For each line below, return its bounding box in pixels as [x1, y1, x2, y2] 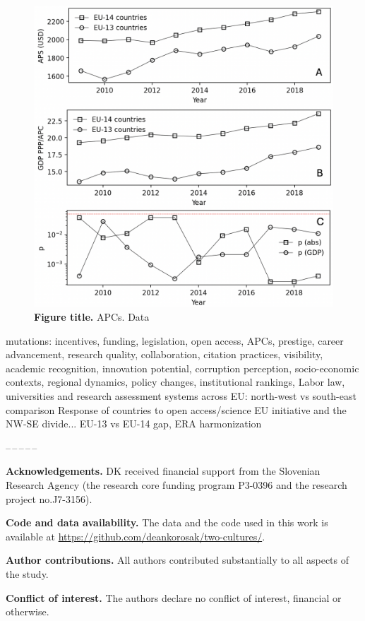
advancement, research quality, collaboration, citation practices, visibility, [6, 347, 323, 362]
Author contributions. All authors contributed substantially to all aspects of [6, 552, 349, 567]
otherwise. [6, 604, 49, 619]
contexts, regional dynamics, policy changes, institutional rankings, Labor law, [6, 374, 345, 389]
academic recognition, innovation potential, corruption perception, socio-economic [6, 360, 359, 375]
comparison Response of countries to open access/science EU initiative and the [6, 402, 347, 417]
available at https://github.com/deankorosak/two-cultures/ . [6, 528, 265, 543]
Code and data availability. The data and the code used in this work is [6, 515, 328, 530]
